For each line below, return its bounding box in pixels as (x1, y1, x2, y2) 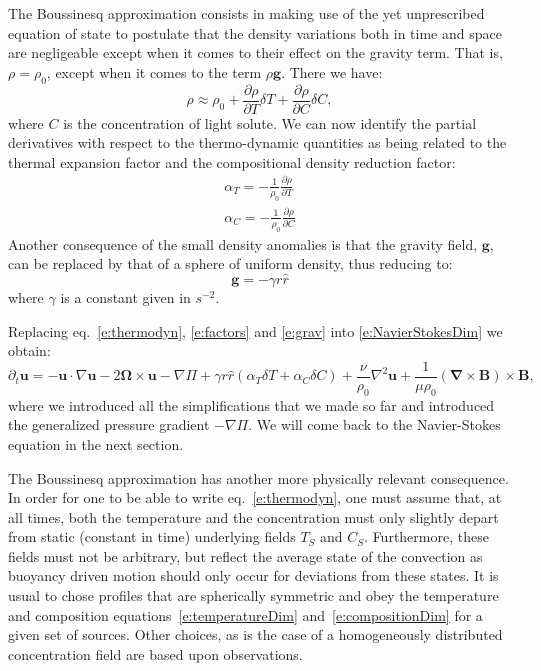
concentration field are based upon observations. (8, 643, 303, 664)
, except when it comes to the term (46, 61, 262, 82)
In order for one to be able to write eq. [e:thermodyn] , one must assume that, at (8, 487, 502, 508)
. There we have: (281, 61, 383, 82)
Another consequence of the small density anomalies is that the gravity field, (8, 233, 478, 254)
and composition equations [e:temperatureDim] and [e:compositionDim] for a (8, 604, 483, 625)
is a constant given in (60, 287, 191, 308)
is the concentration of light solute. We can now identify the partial (63, 112, 477, 133)
